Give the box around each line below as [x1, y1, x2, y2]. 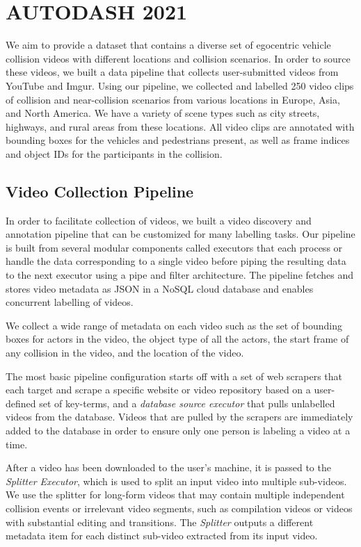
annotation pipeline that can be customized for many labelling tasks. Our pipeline [6, 227, 355, 241]
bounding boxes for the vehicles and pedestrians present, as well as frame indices [6, 133, 350, 147]
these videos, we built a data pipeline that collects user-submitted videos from [6, 65, 339, 79]
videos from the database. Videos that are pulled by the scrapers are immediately [6, 409, 353, 424]
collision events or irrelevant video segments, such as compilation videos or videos [6, 500, 353, 515]
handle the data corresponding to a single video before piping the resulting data [6, 254, 346, 268]
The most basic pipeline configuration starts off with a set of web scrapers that [6, 368, 343, 383]
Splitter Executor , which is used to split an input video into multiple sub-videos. [6, 473, 347, 488]
